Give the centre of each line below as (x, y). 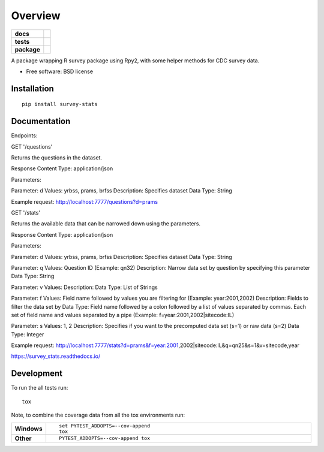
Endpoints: (24, 135)
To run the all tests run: (40, 388)
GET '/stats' (26, 212)
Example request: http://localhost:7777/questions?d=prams (85, 201)
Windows (28, 429)
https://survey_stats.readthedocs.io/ (56, 356)
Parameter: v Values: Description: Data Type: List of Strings (85, 287)
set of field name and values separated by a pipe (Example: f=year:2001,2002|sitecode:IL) (123, 315)
